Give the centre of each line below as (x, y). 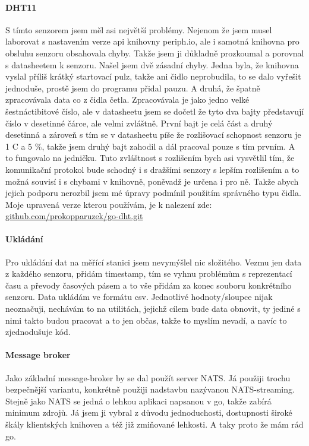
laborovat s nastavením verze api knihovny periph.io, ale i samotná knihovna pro (152, 41)
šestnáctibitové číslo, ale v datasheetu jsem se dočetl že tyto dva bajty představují (155, 111)
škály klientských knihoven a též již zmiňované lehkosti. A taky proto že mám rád (154, 424)
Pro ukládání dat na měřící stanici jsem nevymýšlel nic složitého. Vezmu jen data (154, 262)
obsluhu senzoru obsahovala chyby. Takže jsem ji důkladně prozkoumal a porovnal (155, 53)
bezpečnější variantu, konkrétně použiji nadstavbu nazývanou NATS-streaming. (150, 389)
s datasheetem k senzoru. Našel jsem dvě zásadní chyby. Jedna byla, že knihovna (152, 64)
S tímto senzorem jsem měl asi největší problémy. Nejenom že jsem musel (139, 29)
